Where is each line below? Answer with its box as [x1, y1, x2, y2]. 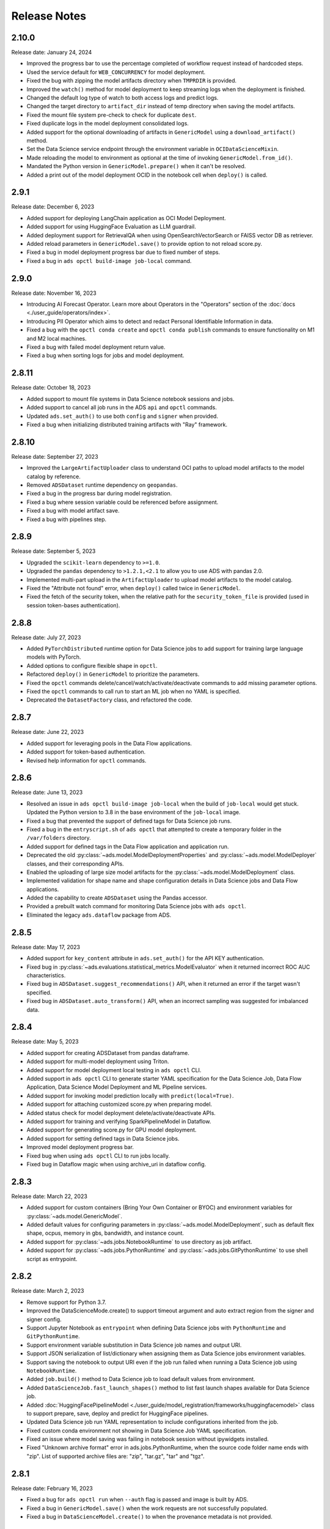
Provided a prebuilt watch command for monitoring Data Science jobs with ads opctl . [26, 903, 246, 910]
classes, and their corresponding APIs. [26, 860, 125, 867]
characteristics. [26, 971, 66, 979]
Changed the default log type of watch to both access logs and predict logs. [26, 94, 219, 102]
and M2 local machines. [26, 335, 87, 342]
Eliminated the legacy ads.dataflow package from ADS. [26, 911, 172, 919]
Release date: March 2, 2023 [11, 1287, 84, 1295]
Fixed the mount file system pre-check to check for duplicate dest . [26, 111, 197, 119]
